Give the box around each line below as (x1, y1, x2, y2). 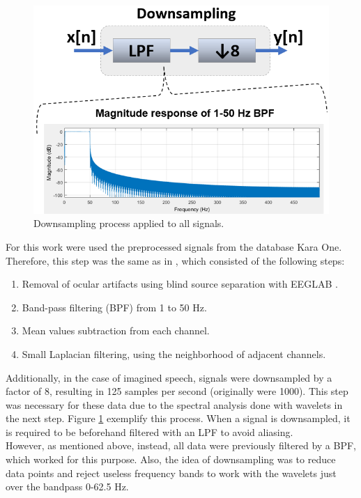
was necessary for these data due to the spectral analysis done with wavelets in (6, 397, 343, 412)
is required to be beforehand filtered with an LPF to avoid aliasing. (6, 424, 293, 439)
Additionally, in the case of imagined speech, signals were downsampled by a (6, 370, 332, 384)
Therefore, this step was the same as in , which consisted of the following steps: (6, 253, 345, 267)
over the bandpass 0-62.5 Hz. (6, 479, 129, 494)
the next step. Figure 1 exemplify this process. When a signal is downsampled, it (6, 411, 351, 426)
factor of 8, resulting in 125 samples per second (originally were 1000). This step (6, 384, 348, 398)
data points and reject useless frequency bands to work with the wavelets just (6, 465, 337, 480)
